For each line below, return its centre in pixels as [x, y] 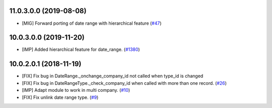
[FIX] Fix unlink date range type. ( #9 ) [60, 97]
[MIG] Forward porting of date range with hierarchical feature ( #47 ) [92, 23]
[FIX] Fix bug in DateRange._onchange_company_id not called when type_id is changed [113, 76]
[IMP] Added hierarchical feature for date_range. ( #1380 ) [81, 49]
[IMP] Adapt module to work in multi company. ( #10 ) [76, 90]
